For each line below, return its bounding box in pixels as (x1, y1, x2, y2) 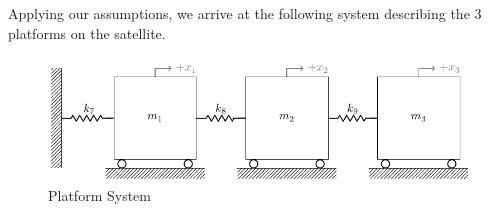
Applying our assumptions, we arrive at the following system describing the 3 (8, 3, 482, 23)
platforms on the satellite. (8, 22, 166, 43)
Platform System (48, 185, 151, 206)
